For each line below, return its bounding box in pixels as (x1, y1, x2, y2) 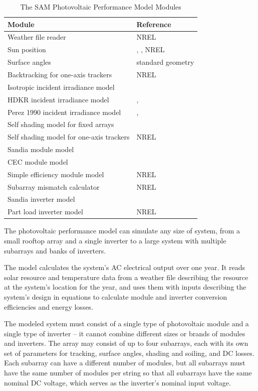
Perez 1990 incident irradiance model (8, 106, 121, 117)
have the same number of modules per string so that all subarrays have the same (4, 367, 252, 378)
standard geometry (136, 57, 194, 67)
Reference (136, 19, 171, 29)
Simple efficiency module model (8, 169, 104, 179)
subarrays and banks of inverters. (4, 245, 106, 255)
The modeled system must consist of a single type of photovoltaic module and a (4, 318, 249, 329)
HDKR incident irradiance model (8, 94, 109, 104)
